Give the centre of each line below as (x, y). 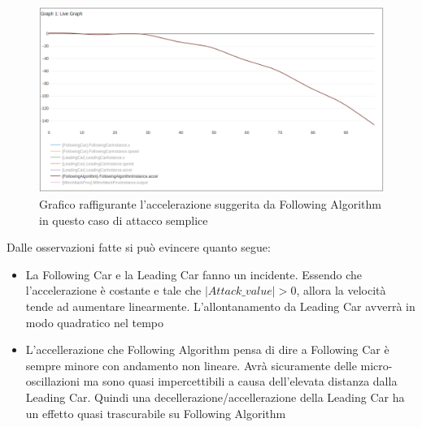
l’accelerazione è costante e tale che (113, 290)
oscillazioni (52, 381)
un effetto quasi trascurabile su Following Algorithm (156, 413)
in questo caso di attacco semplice (124, 220)
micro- (376, 365)
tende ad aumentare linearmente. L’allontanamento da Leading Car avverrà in (220, 306)
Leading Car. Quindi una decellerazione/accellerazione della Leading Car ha (215, 397)
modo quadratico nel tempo (95, 322)
